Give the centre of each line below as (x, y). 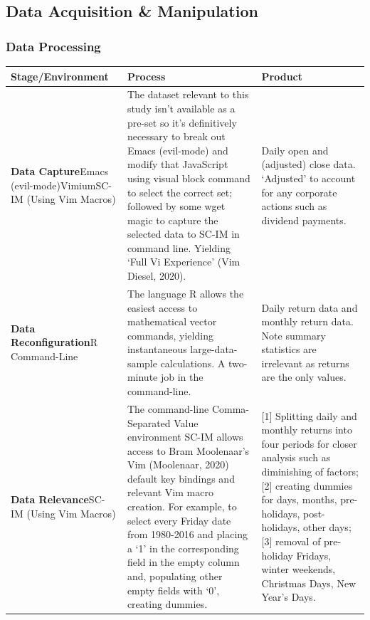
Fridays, (314, 555)
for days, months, (299, 499)
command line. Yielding (179, 247)
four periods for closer (309, 443)
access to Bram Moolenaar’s (188, 450)
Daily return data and (310, 307)
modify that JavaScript (178, 164)
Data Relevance (50, 499)
